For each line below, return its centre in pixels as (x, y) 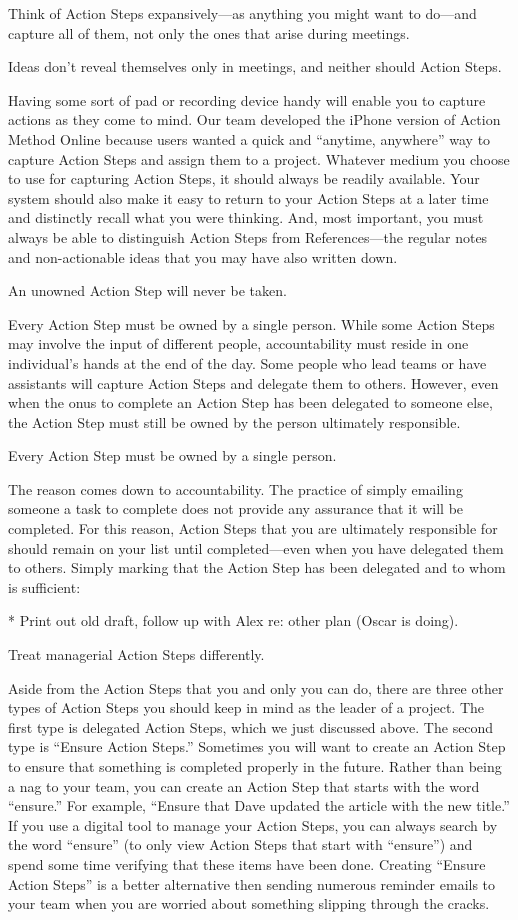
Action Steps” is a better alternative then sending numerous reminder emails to (252, 883)
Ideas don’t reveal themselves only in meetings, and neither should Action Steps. (255, 66)
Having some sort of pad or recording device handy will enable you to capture (247, 99)
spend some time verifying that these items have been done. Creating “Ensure (247, 863)
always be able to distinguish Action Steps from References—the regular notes (248, 236)
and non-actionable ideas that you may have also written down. (203, 256)
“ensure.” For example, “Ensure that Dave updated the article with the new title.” (259, 805)
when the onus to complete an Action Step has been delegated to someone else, (250, 402)
